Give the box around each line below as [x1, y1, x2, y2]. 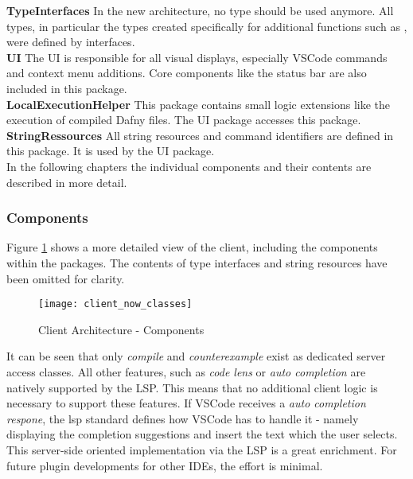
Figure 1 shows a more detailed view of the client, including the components [6, 239, 378, 255]
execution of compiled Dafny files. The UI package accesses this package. [6, 111, 361, 128]
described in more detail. [6, 173, 127, 190]
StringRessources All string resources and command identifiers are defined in [6, 127, 394, 143]
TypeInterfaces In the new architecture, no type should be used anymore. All [6, 2, 394, 18]
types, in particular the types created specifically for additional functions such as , [6, 18, 407, 34]
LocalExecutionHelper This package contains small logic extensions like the [6, 95, 390, 112]
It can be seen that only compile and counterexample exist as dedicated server [6, 348, 386, 364]
